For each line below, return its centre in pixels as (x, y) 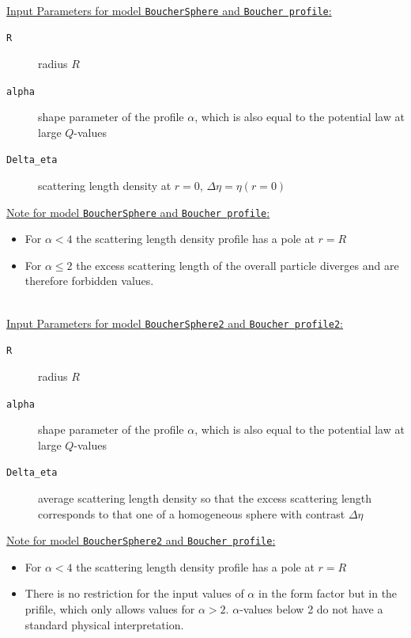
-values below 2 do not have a (311, 609)
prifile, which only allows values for (110, 609)
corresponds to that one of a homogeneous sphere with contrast (192, 513)
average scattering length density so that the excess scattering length (205, 498)
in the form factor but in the (328, 593)
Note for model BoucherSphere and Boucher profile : (138, 212)
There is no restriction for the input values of (134, 593)
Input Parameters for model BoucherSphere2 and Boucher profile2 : (175, 323)
